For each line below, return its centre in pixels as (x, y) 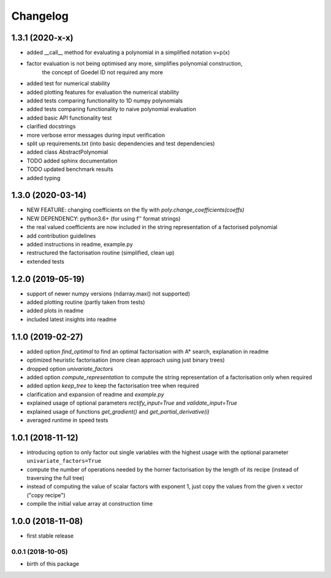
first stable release (50, 536)
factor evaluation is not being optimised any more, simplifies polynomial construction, (135, 64)
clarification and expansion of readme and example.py (96, 394)
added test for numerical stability (68, 83)
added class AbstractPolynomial (67, 152)
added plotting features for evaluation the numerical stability (103, 92)
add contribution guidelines (61, 235)
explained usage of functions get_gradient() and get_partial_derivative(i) (118, 411)
